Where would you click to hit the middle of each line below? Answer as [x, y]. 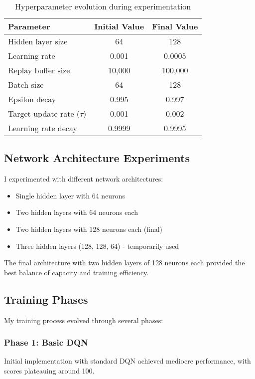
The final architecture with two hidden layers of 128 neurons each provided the [125, 263]
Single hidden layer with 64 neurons [70, 195]
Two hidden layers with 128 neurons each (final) [89, 229]
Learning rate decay [43, 128]
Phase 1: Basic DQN [46, 342]
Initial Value [119, 26]
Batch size [26, 85]
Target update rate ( [44, 113]
